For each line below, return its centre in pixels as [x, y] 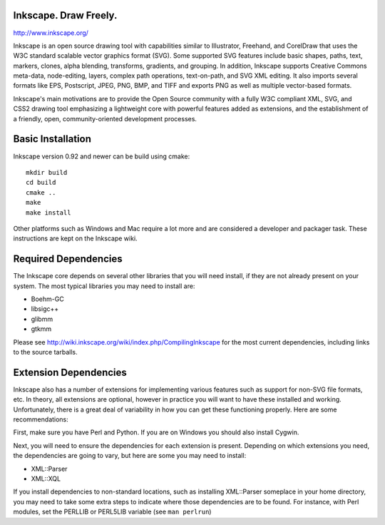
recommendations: [41, 419]
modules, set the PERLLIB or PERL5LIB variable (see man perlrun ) [112, 512]
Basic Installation [52, 139]
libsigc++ [45, 309]
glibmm [42, 319]
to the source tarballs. [45, 352]
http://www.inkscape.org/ [51, 33]
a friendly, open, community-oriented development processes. [105, 118]
